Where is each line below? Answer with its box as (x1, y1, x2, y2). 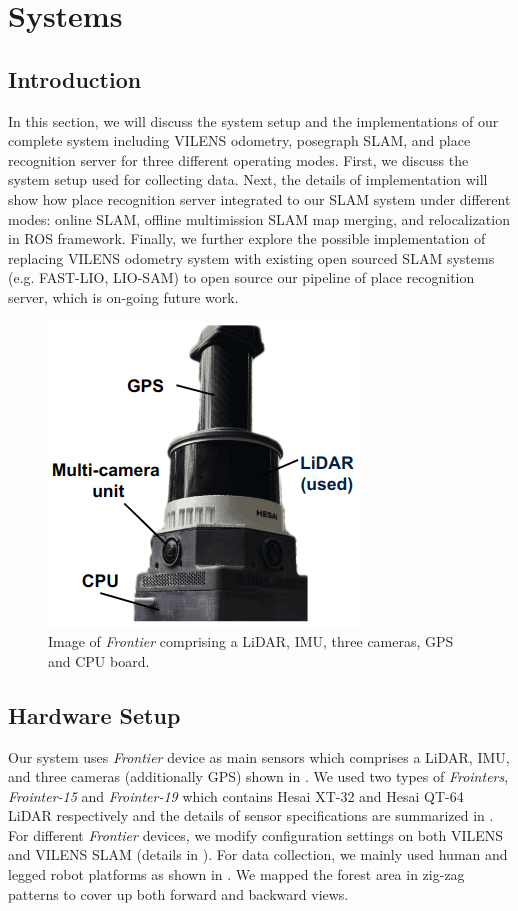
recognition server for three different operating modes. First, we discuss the (8, 149, 469, 170)
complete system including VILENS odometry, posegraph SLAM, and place (8, 130, 471, 151)
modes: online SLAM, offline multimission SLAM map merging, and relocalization (8, 208, 510, 229)
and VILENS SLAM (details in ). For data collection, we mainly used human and (8, 844, 508, 865)
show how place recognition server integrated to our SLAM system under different (8, 188, 511, 209)
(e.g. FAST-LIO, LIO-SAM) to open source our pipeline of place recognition (8, 267, 475, 288)
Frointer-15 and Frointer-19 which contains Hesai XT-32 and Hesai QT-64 (8, 785, 464, 806)
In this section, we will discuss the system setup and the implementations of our (8, 110, 499, 131)
